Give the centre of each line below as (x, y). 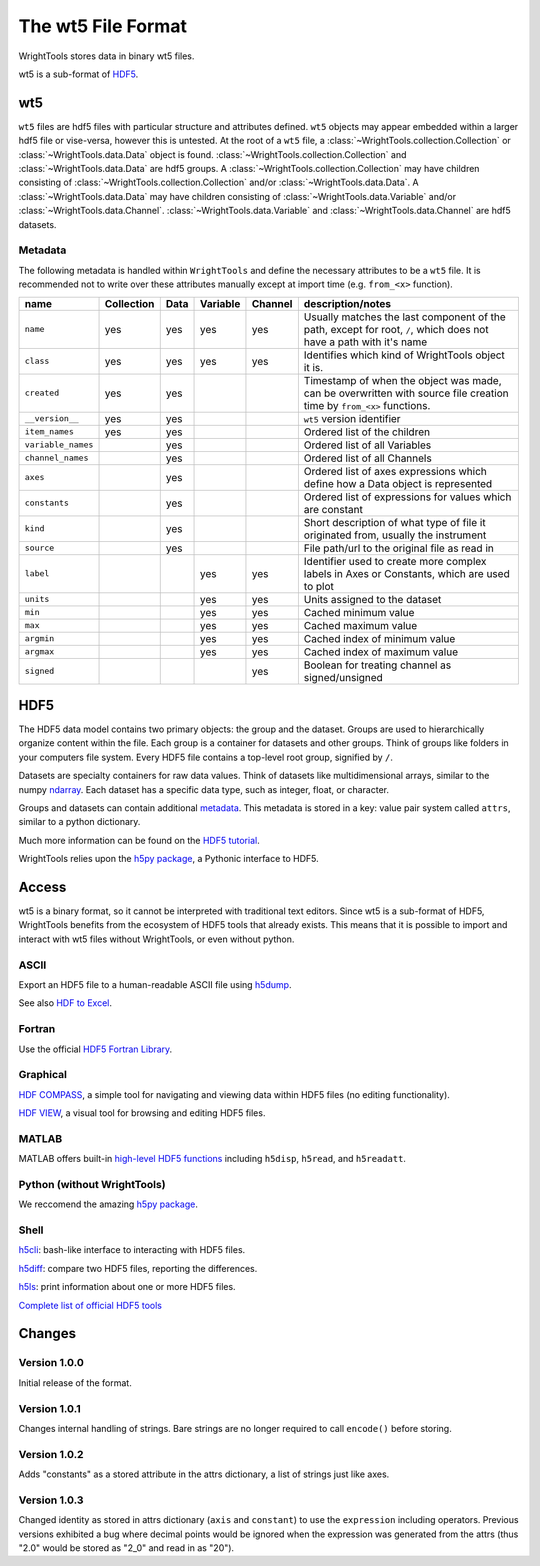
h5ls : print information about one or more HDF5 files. (127, 1287)
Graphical (42, 1075)
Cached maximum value (360, 625)
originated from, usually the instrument (395, 535)
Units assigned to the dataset (372, 599)
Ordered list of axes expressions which (395, 471)
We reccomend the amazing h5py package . (108, 1204)
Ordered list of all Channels (367, 458)
